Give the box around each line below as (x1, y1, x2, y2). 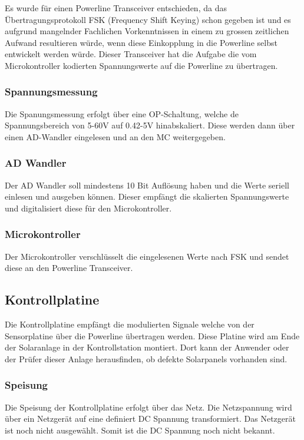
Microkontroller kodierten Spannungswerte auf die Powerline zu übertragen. (5, 59, 278, 71)
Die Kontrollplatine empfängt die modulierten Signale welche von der (5, 318, 255, 330)
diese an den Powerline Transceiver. (5, 262, 133, 274)
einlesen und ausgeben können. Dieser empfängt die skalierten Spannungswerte (5, 190, 289, 203)
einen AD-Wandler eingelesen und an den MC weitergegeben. (5, 130, 226, 143)
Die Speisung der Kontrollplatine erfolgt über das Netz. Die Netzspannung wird (5, 401, 292, 413)
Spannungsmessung (5, 84, 98, 99)
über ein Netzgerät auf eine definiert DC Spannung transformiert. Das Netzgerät (5, 412, 296, 425)
